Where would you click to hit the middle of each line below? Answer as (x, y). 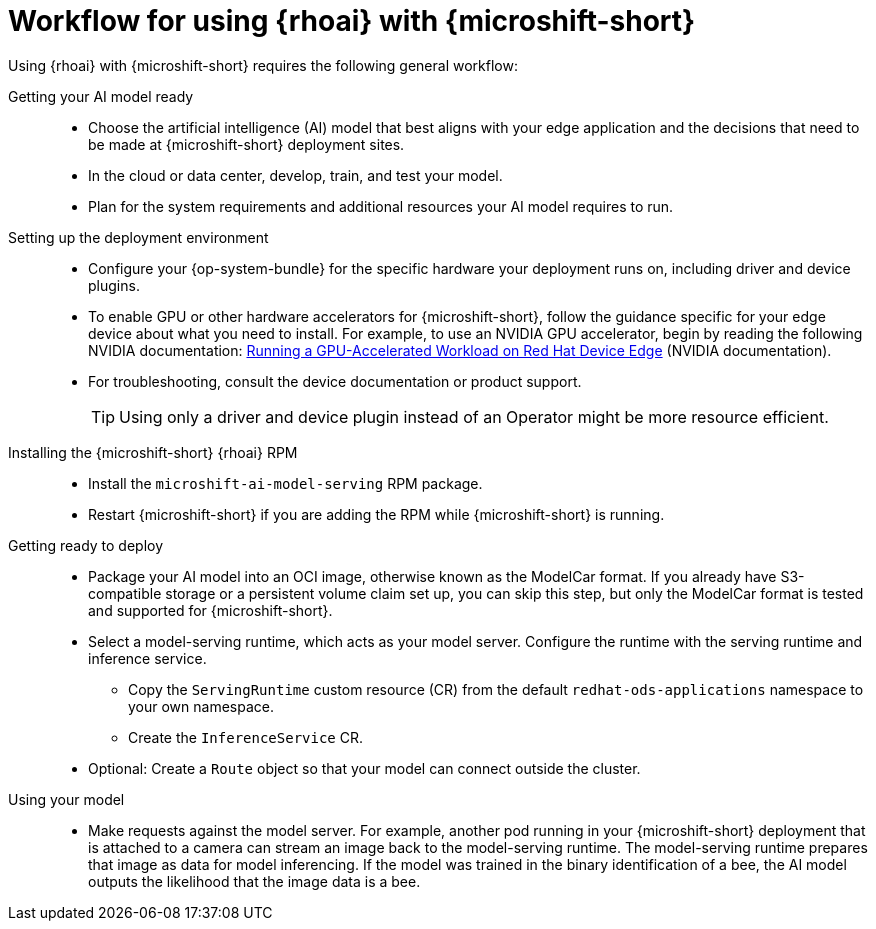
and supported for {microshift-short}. (210, 610)
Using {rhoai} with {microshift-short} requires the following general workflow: (263, 65)
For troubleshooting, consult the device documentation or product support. (335, 381)
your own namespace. (201, 706)
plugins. (114, 285)
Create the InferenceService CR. (246, 737)
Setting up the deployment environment (138, 237)
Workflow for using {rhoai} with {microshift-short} (352, 21)
